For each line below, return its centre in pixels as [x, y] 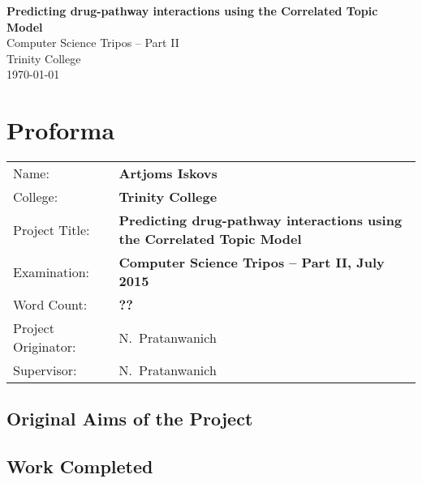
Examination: [52, 271]
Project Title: [52, 229]
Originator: [45, 347]
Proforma [61, 130]
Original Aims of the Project [130, 419]
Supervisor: [45, 370]
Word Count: [50, 305]
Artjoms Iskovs [168, 173]
